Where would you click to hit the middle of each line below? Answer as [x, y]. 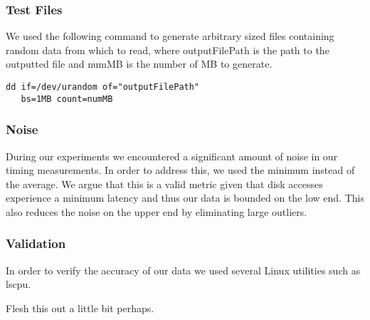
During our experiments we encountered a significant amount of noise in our [172, 156]
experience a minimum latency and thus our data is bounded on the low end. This [185, 198]
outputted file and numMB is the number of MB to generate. [139, 64]
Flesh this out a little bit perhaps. [80, 308]
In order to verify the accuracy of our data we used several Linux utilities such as [183, 270]
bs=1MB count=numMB [67, 99]
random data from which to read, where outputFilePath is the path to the [168, 50]
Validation [36, 243]
